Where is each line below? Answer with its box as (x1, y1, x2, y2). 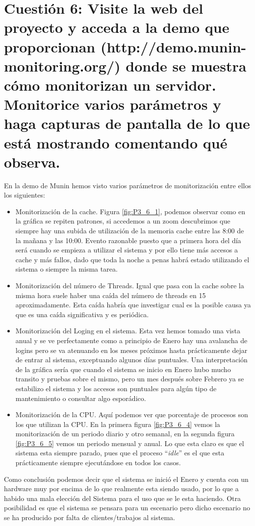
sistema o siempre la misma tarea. (15, 264, 118, 274)
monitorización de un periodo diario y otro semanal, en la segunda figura (15, 428, 235, 439)
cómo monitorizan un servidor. (4, 75, 216, 95)
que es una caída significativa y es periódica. (15, 309, 149, 319)
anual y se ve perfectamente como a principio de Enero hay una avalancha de (15, 335, 248, 345)
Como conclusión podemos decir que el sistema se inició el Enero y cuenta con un (4, 474, 249, 484)
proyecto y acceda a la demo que (4, 17, 229, 37)
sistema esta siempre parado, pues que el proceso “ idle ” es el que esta (15, 448, 225, 458)
